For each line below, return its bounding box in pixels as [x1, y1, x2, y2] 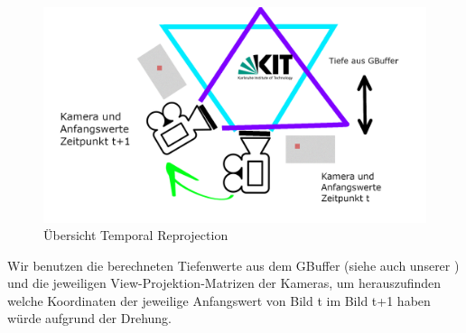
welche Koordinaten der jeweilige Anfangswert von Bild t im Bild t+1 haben [7, 291, 431, 310]
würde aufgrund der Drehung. [7, 309, 172, 328]
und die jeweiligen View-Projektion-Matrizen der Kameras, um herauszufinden [7, 273, 442, 292]
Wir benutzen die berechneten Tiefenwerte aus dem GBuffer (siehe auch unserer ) [7, 255, 460, 274]
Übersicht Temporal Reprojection [43, 226, 228, 245]
